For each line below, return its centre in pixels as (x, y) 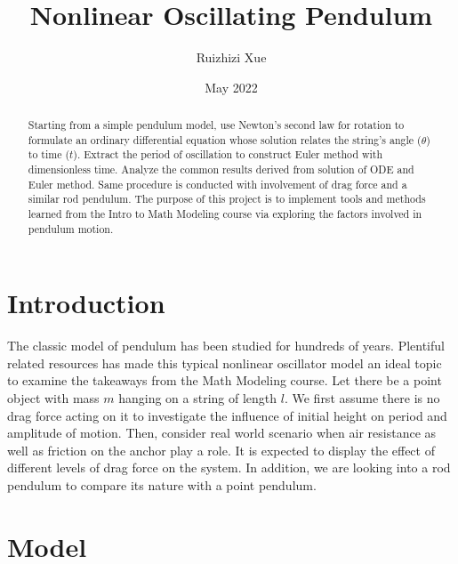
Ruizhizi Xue (231, 57)
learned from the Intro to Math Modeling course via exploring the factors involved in (225, 214)
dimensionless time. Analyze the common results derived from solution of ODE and (221, 169)
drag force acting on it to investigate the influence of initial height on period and (227, 415)
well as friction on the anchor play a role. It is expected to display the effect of (221, 450)
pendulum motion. (71, 228)
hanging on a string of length (198, 398)
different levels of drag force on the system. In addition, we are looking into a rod (229, 467)
